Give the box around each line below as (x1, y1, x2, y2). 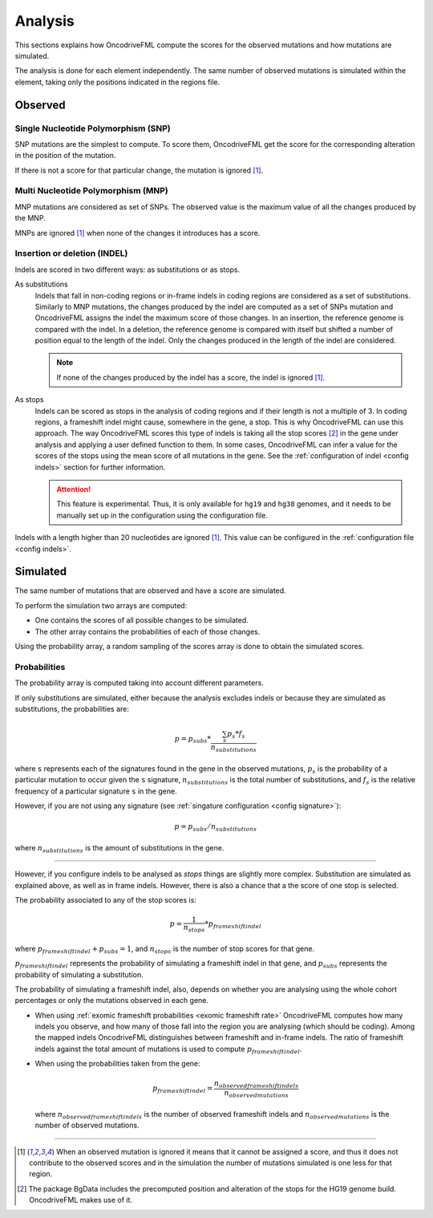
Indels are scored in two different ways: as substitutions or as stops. (14, 265, 241, 274)
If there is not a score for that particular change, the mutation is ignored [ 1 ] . (14, 165, 264, 175)
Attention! (56, 484, 91, 493)
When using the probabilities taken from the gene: (34, 1059, 200, 1069)
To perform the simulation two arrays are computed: (14, 600, 188, 610)
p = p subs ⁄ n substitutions (173, 822, 257, 834)
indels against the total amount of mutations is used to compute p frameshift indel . (34, 1044, 302, 1055)
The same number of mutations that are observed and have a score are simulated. (14, 586, 286, 595)
